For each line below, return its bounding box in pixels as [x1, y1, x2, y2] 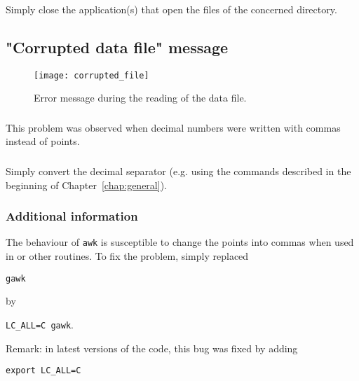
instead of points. [6, 134, 80, 148]
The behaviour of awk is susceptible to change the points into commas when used [6, 235, 354, 249]
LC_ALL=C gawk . [6, 317, 74, 331]
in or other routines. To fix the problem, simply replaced [6, 249, 249, 263]
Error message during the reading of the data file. [34, 90, 247, 105]
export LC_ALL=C [6, 366, 81, 376]
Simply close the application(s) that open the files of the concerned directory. [6, 1, 337, 16]
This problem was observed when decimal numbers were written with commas [6, 120, 341, 134]
